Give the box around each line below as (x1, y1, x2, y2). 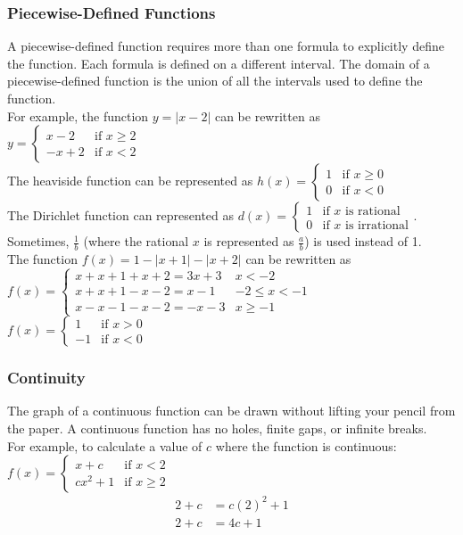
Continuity (7, 366, 86, 389)
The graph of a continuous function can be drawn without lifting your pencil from (7, 401, 456, 420)
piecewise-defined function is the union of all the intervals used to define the (7, 71, 423, 90)
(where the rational (83, 232, 189, 251)
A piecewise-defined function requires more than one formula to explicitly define (7, 37, 444, 55)
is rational (345, 204, 401, 218)
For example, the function (7, 106, 149, 125)
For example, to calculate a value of (7, 436, 203, 455)
